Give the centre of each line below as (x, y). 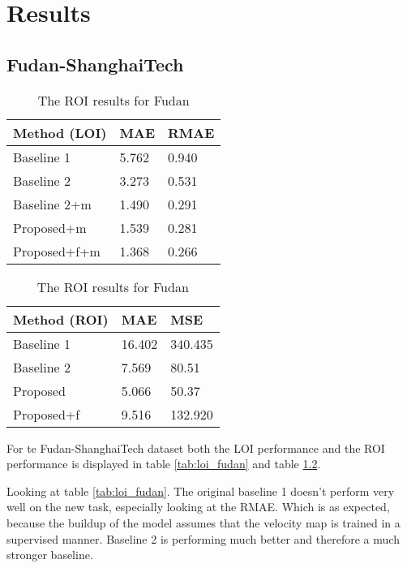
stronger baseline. (50, 555)
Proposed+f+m (57, 251)
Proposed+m (50, 227)
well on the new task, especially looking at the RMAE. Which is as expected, (198, 507)
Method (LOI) (60, 132)
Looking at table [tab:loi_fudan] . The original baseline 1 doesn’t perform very (201, 491)
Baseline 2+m (52, 204)
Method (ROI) (61, 319)
